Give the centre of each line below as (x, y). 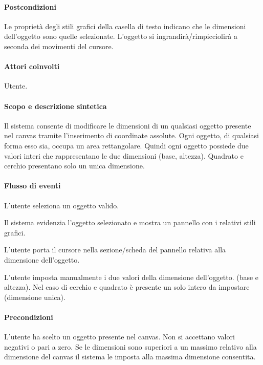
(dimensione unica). (35, 297)
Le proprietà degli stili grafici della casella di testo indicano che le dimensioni (125, 26)
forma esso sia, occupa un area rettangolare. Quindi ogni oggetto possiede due (126, 145)
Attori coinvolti (32, 66)
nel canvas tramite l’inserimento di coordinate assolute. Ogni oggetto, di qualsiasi (131, 135)
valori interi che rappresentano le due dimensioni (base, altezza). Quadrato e (124, 155)
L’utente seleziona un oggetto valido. (62, 205)
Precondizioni (29, 317)
